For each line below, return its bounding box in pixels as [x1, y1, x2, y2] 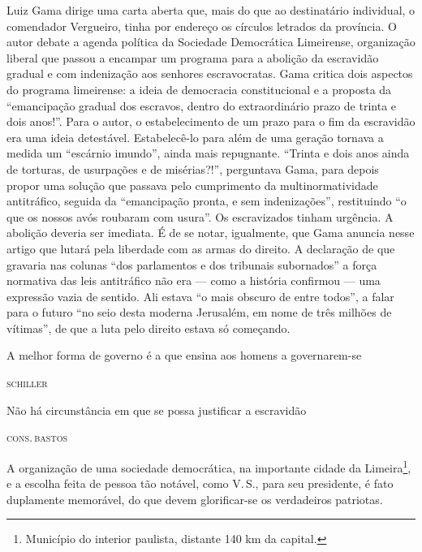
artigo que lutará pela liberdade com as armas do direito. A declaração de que [6, 239, 395, 257]
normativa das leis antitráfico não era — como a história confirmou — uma [6, 272, 381, 289]
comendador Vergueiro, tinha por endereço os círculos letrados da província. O [6, 17, 397, 34]
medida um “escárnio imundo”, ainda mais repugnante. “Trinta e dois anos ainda [6, 144, 410, 162]
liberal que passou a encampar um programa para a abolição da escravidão [6, 49, 379, 66]
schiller [6, 374, 48, 391]
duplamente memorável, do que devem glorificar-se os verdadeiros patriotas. [6, 490, 383, 507]
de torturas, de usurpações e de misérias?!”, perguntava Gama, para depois [6, 160, 379, 177]
